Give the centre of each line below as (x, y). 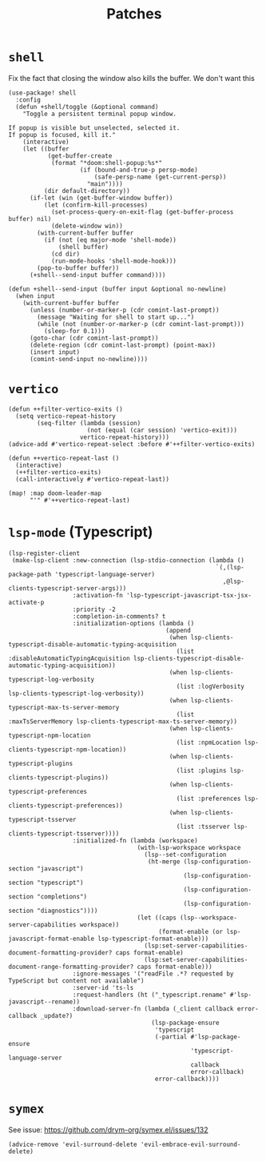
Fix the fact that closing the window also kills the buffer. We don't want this (132, 78)
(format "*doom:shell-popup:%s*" (106, 163)
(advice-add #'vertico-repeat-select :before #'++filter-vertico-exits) (132, 444)
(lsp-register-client (44, 553)
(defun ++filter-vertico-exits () (66, 409)
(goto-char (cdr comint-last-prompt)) (94, 338)
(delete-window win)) (87, 226)
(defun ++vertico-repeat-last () (64, 458)
